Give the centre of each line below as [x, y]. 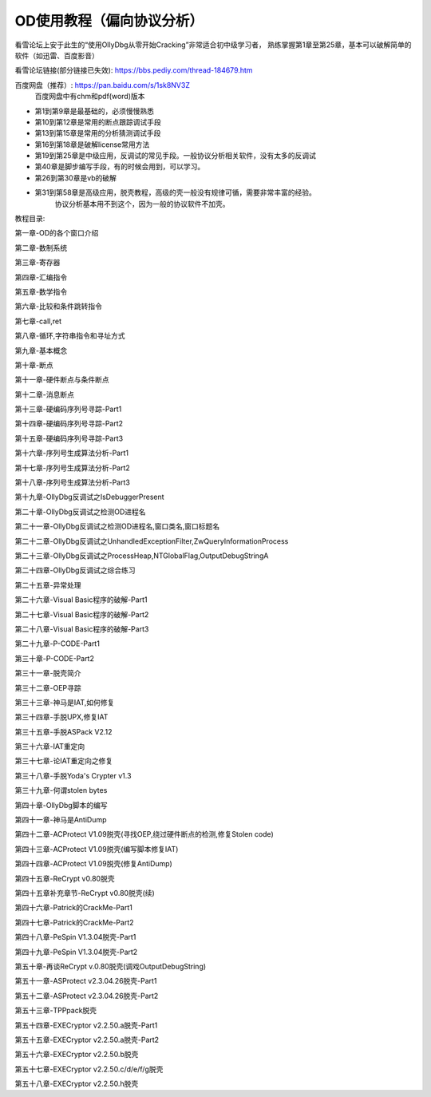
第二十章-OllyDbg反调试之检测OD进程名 [81, 512]
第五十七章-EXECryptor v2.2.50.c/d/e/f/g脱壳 [89, 1069]
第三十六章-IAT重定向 [50, 747]
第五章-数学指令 [41, 291]
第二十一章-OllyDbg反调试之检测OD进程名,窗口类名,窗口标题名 [117, 526]
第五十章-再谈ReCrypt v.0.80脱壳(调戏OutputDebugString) [111, 966]
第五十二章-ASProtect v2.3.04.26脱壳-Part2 [87, 996]
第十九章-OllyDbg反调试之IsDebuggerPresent [89, 497]
